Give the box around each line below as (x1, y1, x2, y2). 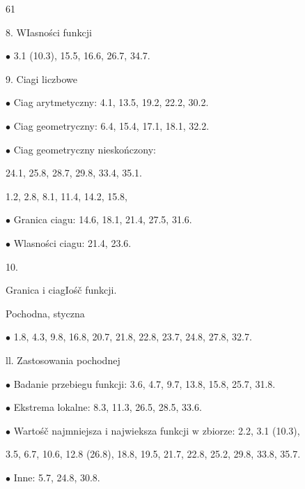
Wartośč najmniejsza (13, 423, 102, 437)
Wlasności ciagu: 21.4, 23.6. (13, 235, 132, 250)
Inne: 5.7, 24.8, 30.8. (13, 469, 100, 484)
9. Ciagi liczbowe (6, 71, 78, 86)
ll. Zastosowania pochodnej (6, 352, 120, 367)
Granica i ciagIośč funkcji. (6, 283, 117, 297)
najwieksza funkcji (111, 423, 189, 437)
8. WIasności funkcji (6, 24, 92, 39)
